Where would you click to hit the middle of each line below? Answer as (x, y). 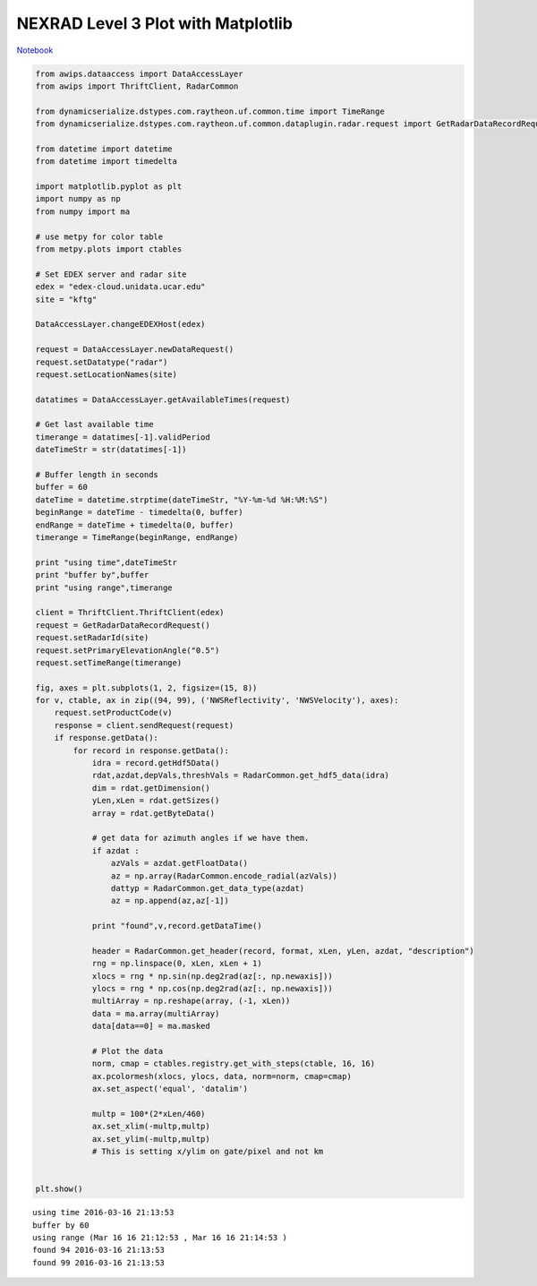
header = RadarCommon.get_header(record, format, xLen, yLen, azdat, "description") (283, 951)
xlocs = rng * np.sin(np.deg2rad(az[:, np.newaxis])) (212, 976)
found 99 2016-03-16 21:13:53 (99, 1262)
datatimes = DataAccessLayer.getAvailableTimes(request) (163, 399)
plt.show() (59, 1189)
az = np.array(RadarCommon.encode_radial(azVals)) (224, 876)
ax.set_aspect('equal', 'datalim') (170, 1089)
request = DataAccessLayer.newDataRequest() (135, 350)
